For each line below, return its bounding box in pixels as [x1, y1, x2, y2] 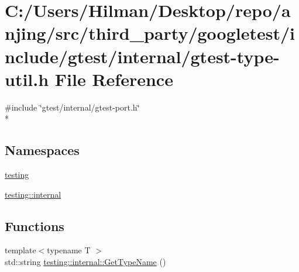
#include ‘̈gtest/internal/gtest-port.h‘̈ [5, 101, 140, 113]
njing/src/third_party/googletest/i [5, 21, 295, 45]
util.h [5, 67, 49, 91]
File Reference [54, 67, 173, 91]
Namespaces [5, 141, 80, 159]
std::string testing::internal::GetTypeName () [5, 256, 166, 268]
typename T [47, 244, 91, 256]
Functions [5, 216, 64, 235]
